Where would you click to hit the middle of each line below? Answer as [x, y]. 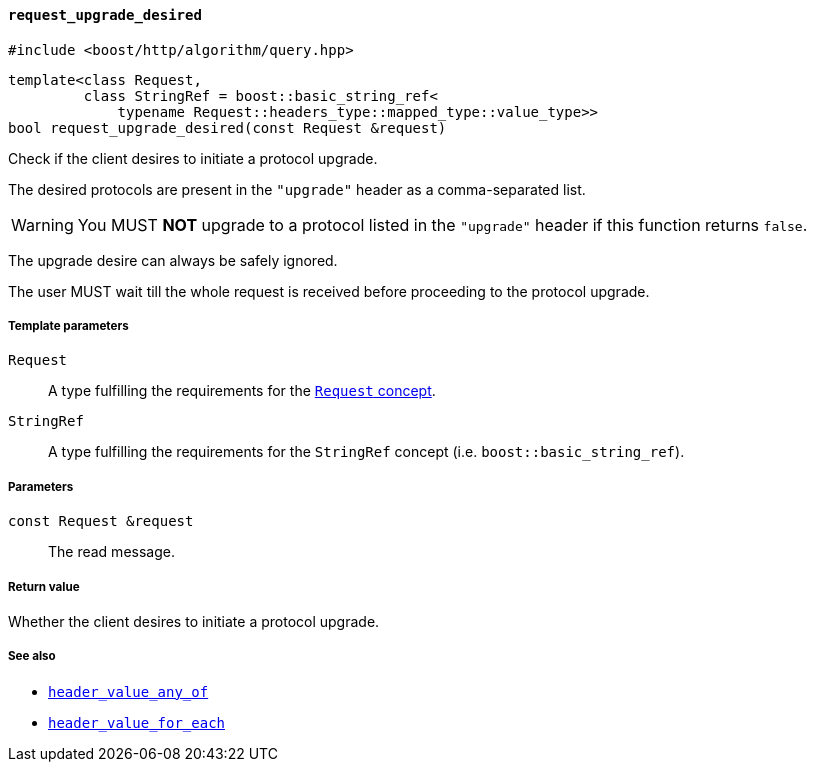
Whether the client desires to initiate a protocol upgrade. [194, 621]
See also [32, 656]
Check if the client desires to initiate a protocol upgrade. [193, 158]
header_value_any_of [128, 691]
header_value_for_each [137, 722]
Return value [44, 586]
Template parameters [68, 326]
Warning [42, 224]
